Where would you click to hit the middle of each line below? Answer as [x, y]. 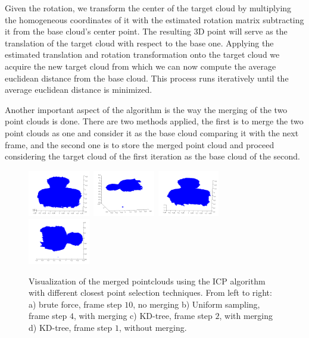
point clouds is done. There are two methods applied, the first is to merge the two [154, 121]
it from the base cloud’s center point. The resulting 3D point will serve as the [146, 31]
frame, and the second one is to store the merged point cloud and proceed [140, 144]
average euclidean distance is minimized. [79, 90]
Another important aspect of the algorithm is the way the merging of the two [146, 109]
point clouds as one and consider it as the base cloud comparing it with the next [152, 132]
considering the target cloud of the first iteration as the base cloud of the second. [152, 156]
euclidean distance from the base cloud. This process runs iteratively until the [147, 78]
